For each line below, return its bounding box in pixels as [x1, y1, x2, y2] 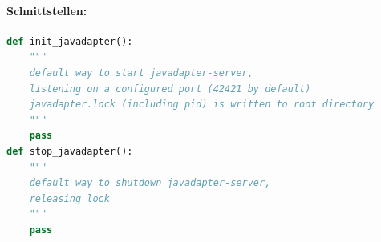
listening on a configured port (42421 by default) [29, 83, 311, 95]
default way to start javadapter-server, [29, 67, 253, 79]
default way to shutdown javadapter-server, [29, 177, 271, 189]
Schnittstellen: [6, 2, 87, 18]
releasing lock [29, 192, 110, 204]
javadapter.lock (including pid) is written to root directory [29, 99, 375, 111]
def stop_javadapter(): [6, 145, 133, 157]
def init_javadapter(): [6, 35, 133, 47]
